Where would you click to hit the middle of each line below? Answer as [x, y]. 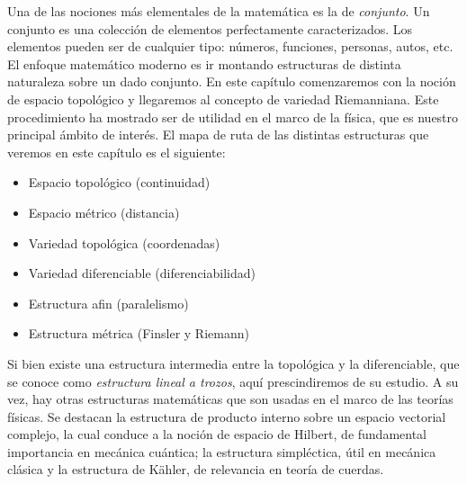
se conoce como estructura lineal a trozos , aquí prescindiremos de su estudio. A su [233, 381]
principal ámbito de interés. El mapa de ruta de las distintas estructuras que [218, 134]
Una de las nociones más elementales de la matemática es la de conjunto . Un [219, 11]
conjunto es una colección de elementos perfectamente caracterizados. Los [210, 28]
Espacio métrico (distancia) [104, 212]
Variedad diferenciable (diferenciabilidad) [142, 273]
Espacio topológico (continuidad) [119, 182]
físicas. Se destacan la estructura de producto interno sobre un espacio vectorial [227, 416]
